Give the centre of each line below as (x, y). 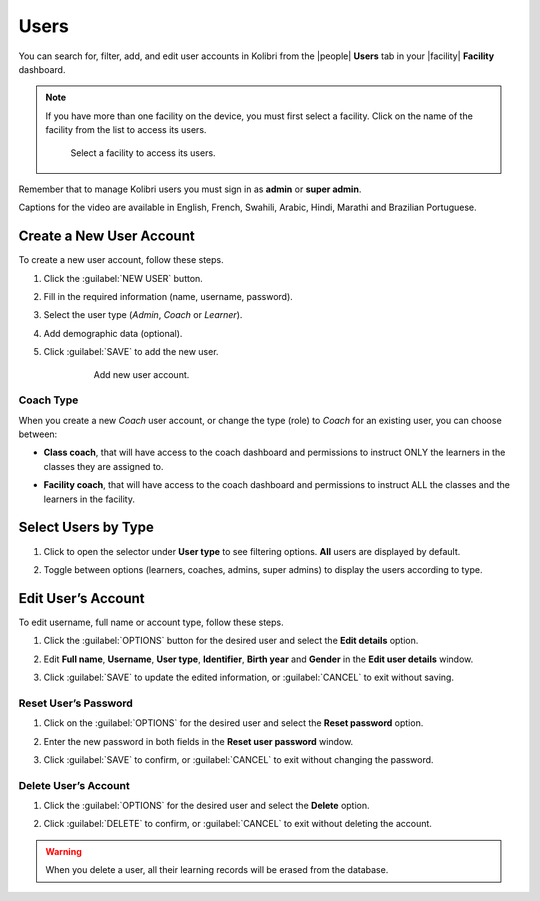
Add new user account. (141, 374)
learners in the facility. (89, 499)
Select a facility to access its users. (143, 152)
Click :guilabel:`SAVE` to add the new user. (131, 352)
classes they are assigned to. (103, 466)
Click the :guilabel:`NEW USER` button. (123, 278)
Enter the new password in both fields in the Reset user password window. (198, 741)
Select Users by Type (86, 527)
